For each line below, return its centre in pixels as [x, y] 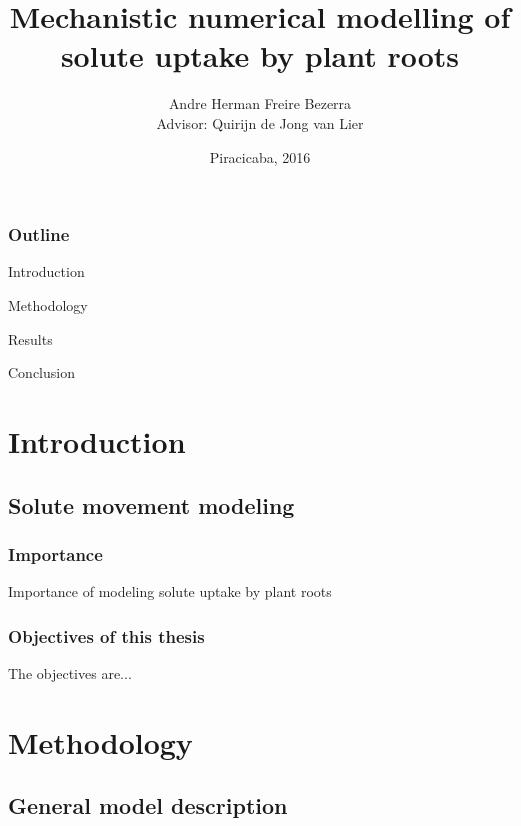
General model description [148, 805]
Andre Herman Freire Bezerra [260, 103]
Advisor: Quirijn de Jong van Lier [260, 122]
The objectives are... [70, 672]
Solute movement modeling [151, 504]
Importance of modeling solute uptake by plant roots [170, 591]
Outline [39, 234]
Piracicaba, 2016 [260, 156]
